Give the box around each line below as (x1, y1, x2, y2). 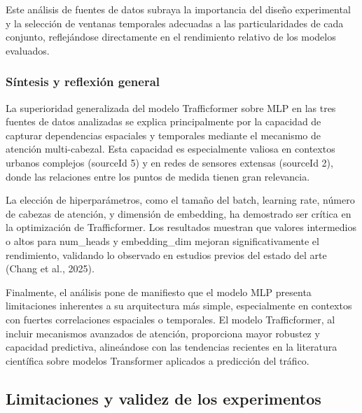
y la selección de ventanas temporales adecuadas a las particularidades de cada (6, 15, 344, 30)
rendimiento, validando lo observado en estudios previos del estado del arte (6, 247, 327, 262)
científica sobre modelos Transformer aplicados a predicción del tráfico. (6, 353, 309, 367)
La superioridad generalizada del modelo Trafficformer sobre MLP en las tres (6, 100, 336, 115)
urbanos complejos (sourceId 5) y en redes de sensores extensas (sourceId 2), (6, 155, 333, 169)
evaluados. (6, 43, 50, 57)
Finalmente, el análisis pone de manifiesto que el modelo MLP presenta (6, 284, 312, 299)
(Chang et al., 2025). (6, 261, 95, 276)
